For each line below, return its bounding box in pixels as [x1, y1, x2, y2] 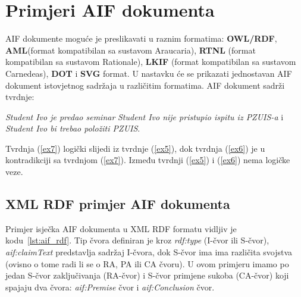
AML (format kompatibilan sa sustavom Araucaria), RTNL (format [5, 43, 256, 56]
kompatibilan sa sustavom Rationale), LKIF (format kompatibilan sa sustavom [5, 55, 296, 68]
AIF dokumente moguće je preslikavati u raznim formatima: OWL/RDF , [5, 32, 277, 45]
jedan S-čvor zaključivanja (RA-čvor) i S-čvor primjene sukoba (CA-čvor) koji [5, 269, 289, 282]
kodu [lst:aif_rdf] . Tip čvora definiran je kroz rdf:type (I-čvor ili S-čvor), [5, 234, 269, 246]
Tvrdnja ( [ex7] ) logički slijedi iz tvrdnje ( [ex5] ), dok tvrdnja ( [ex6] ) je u [5, 142, 265, 154]
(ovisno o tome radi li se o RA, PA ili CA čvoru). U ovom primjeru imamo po [5, 257, 289, 270]
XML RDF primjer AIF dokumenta [5, 195, 230, 213]
